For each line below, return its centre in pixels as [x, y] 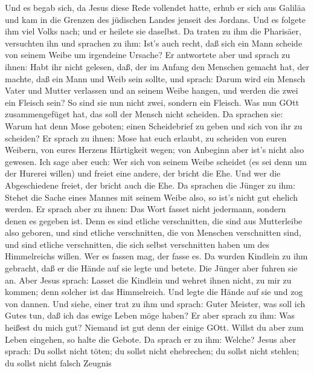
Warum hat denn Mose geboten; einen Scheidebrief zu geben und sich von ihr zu [154, 125]
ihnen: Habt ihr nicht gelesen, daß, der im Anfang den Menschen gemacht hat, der [157, 66]
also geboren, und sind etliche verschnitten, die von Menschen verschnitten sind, [153, 232]
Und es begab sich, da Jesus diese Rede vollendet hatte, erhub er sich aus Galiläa [155, 7]
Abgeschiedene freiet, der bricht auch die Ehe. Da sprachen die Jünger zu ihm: [150, 185]
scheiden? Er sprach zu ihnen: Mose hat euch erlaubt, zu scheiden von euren [146, 138]
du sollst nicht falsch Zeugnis [58, 362]
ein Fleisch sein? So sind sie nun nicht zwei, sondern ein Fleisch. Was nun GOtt [152, 102]
